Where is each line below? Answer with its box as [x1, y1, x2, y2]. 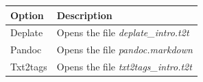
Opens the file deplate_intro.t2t [56, 25, 189, 40]
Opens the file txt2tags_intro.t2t [56, 59, 192, 74]
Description [56, 8, 112, 22]
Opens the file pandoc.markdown [56, 42, 193, 57]
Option [10, 8, 44, 22]
